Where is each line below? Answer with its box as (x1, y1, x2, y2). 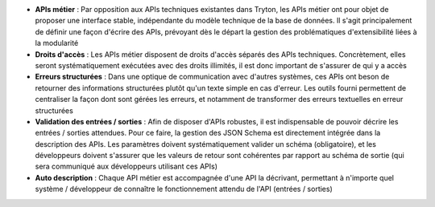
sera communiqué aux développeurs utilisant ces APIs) (35, 161, 217, 172)
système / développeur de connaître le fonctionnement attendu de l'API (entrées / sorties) (35, 185, 333, 194)
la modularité (35, 39, 79, 48)
